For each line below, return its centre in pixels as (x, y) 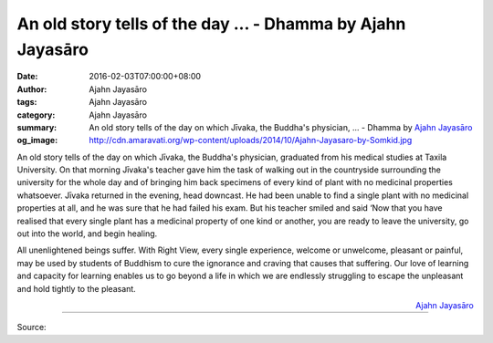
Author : (32, 89)
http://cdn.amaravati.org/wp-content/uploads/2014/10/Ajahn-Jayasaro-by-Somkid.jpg (251, 140)
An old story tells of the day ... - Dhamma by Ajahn (211, 24)
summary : (37, 127)
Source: (31, 327)
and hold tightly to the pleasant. (76, 288)
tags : (27, 102)
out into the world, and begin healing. (87, 234)
